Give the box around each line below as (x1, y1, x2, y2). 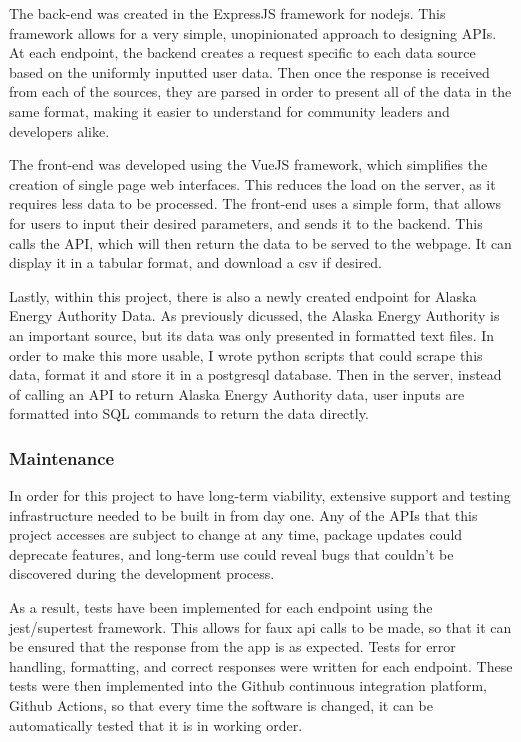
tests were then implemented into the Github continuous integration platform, (9, 675, 488, 696)
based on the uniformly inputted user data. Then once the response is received (9, 61, 490, 82)
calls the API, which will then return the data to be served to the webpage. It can (9, 232, 512, 253)
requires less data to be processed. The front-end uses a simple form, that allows (9, 193, 501, 214)
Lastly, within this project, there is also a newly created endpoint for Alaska (9, 285, 477, 306)
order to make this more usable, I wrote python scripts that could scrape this (9, 344, 483, 365)
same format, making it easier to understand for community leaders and (9, 100, 450, 121)
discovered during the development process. (9, 563, 275, 584)
